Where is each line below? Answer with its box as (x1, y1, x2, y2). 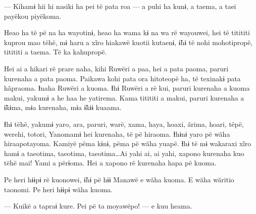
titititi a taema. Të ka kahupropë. (4, 47, 107, 57)
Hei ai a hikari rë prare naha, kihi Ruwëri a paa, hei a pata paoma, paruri (4, 63, 229, 73)
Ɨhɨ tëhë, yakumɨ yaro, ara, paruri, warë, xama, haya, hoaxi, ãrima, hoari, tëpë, (4, 118, 244, 129)
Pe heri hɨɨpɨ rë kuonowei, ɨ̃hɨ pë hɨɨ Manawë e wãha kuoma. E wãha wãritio (4, 174, 234, 184)
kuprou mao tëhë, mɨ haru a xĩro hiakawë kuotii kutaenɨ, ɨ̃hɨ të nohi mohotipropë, (4, 37, 253, 47)
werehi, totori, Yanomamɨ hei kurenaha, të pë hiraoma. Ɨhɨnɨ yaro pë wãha (4, 128, 230, 139)
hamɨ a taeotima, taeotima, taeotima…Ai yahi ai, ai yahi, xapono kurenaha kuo (4, 148, 245, 158)
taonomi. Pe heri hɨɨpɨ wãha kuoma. (4, 184, 113, 194)
